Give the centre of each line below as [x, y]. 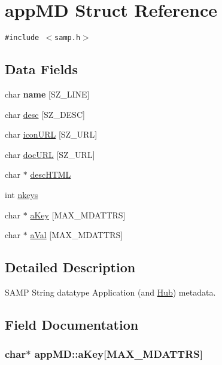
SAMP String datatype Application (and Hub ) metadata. [110, 292]
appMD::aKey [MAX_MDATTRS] [119, 354]
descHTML [51, 174]
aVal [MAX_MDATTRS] [77, 235]
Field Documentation [72, 324]
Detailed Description [70, 267]
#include [22, 38]
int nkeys [22, 194]
